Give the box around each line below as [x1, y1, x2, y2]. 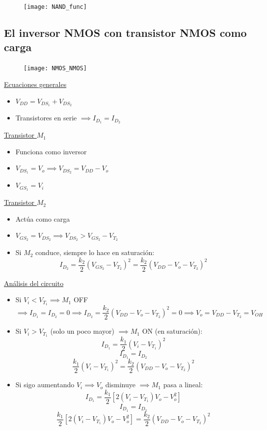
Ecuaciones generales [4, 79, 67, 89]
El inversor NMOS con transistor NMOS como [4, 25, 247, 40]
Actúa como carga [15, 213, 70, 224]
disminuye [105, 379, 135, 390]
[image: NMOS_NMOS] [24, 65, 87, 72]
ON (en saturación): [142, 326, 203, 336]
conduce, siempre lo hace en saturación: [35, 247, 155, 258]
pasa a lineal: [163, 379, 203, 390]
